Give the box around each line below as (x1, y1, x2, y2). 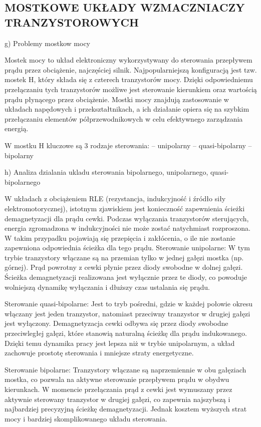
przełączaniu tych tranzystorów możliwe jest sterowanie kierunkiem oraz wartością (5, 84, 257, 94)
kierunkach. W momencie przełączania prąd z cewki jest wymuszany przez (5, 384, 232, 394)
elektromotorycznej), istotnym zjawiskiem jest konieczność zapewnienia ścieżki (5, 203, 245, 213)
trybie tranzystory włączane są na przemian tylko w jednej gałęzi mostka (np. (5, 252, 244, 262)
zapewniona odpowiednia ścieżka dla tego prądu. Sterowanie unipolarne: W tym (5, 242, 250, 253)
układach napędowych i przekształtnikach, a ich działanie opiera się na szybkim (5, 104, 249, 114)
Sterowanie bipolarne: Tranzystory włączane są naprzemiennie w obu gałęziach (5, 364, 246, 374)
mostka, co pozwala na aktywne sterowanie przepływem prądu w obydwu (5, 374, 229, 384)
